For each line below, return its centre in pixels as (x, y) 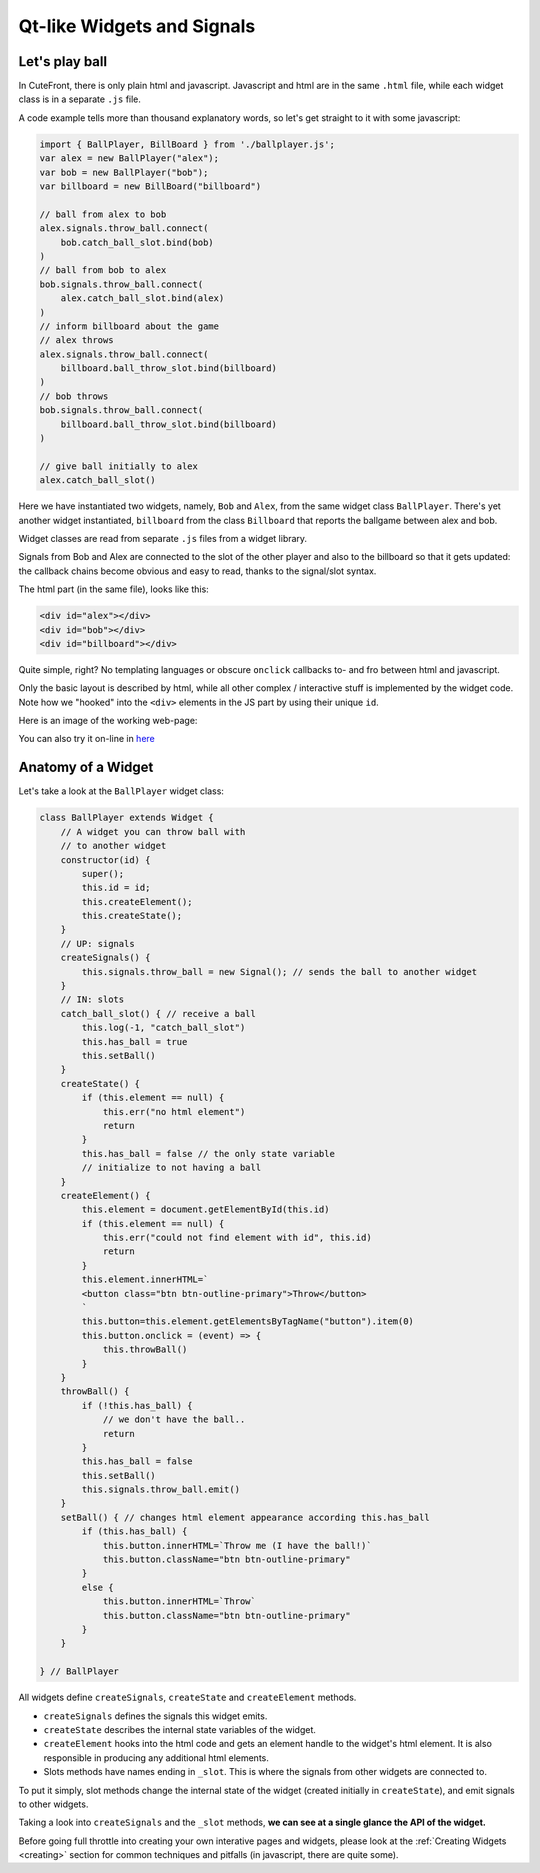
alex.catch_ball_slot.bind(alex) (142, 298)
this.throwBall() (145, 1349)
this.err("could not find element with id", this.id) (237, 1238)
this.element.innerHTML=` (145, 1279)
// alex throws (76, 340)
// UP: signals (97, 943)
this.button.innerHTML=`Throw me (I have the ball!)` (237, 1545)
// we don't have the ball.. (174, 1419)
